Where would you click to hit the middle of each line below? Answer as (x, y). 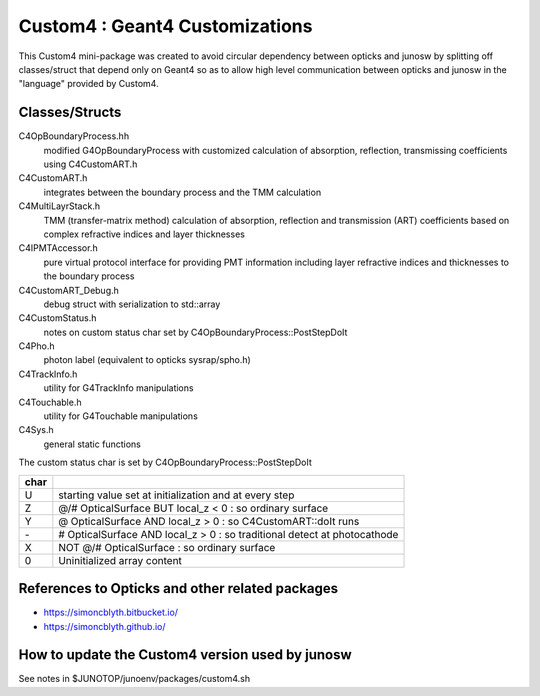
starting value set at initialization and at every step (176, 495)
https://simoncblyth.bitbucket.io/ (111, 612)
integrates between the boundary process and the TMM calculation (182, 192)
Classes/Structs (70, 112)
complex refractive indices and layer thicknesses (144, 234)
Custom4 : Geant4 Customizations (165, 26)
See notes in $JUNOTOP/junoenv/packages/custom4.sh (134, 679)
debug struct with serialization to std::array (132, 304)
